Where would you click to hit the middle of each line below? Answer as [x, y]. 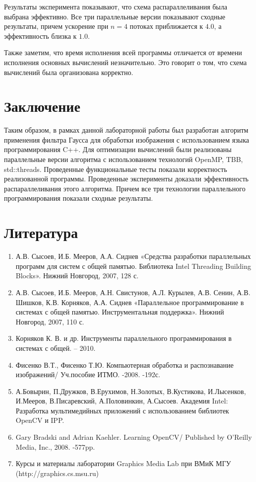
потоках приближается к [166, 26]
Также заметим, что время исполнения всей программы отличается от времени [123, 52]
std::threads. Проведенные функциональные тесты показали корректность [116, 169]
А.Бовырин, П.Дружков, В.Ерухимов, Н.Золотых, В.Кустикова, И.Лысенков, [131, 391]
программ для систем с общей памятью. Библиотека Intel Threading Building [133, 266]
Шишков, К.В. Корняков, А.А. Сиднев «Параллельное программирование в [130, 302]
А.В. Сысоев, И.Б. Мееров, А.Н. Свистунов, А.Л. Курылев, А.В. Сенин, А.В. [133, 292]
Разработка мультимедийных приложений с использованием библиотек [122, 410]
